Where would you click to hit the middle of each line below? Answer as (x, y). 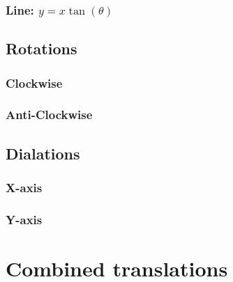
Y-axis (24, 219)
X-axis (24, 188)
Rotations (42, 48)
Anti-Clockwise (49, 115)
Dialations (43, 153)
